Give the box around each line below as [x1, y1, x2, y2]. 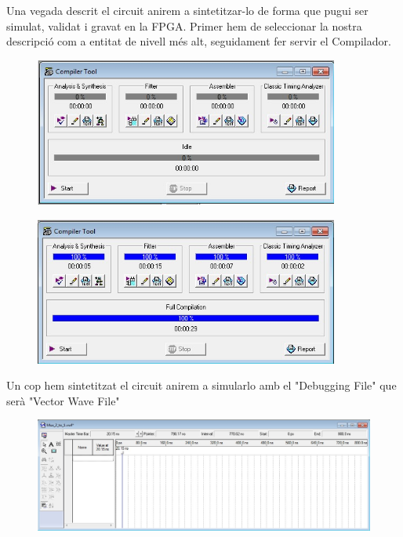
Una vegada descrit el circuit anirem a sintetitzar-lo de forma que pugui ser [6, 2, 369, 18]
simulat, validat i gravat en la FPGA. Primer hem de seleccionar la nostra [6, 17, 362, 34]
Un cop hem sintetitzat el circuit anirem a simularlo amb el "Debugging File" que [6, 377, 397, 394]
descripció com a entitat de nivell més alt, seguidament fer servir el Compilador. [6, 33, 391, 49]
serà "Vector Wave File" [6, 392, 120, 408]
